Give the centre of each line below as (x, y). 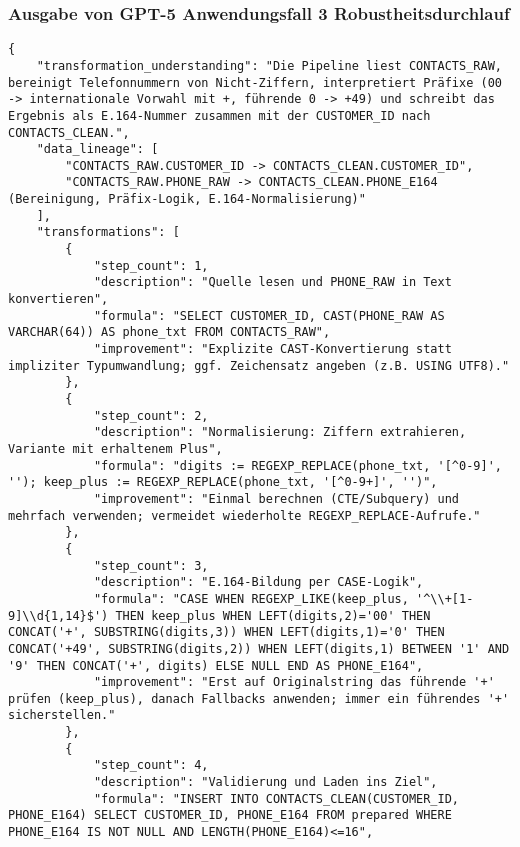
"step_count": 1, (151, 265)
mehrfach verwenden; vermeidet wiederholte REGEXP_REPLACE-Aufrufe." (244, 515)
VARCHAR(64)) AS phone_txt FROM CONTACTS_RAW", (169, 332)
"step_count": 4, (151, 765)
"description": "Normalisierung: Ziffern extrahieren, (280, 432)
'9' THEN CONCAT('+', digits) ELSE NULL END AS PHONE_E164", (216, 665)
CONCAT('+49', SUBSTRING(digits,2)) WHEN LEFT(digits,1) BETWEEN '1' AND (259, 648)
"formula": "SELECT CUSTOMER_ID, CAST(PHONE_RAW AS (269, 315)
